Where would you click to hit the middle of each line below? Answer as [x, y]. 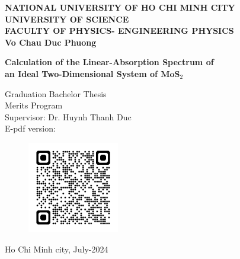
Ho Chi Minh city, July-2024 [57, 249]
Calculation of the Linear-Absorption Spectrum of [109, 62]
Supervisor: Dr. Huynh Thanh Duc [68, 116]
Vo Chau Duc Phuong [51, 42]
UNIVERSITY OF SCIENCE [67, 19]
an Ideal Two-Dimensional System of [81, 73]
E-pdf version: [30, 128]
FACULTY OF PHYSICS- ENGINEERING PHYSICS [119, 31]
